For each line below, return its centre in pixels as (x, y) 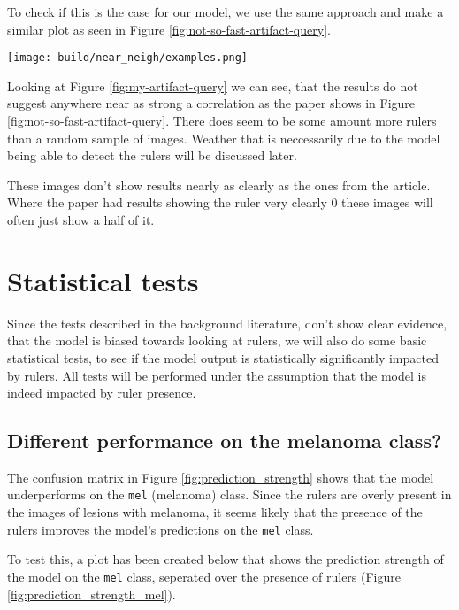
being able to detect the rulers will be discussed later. (152, 155)
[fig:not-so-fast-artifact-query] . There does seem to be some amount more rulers (222, 121)
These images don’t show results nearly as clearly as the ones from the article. (219, 185)
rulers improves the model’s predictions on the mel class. (161, 529)
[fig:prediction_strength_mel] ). (92, 594)
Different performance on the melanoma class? (225, 440)
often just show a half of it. (81, 220)
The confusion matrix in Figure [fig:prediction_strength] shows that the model (221, 477)
